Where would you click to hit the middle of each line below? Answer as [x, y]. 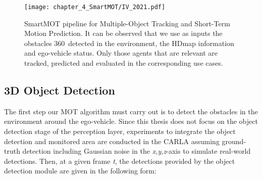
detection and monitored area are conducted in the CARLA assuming [112, 141]
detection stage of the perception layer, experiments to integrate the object [120, 131]
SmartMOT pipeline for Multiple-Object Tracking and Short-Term [127, 23]
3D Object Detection [60, 90]
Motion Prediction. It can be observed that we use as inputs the [123, 33]
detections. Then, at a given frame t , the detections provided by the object [120, 161]
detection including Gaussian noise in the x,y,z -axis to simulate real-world [137, 151]
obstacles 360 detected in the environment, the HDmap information [129, 43]
